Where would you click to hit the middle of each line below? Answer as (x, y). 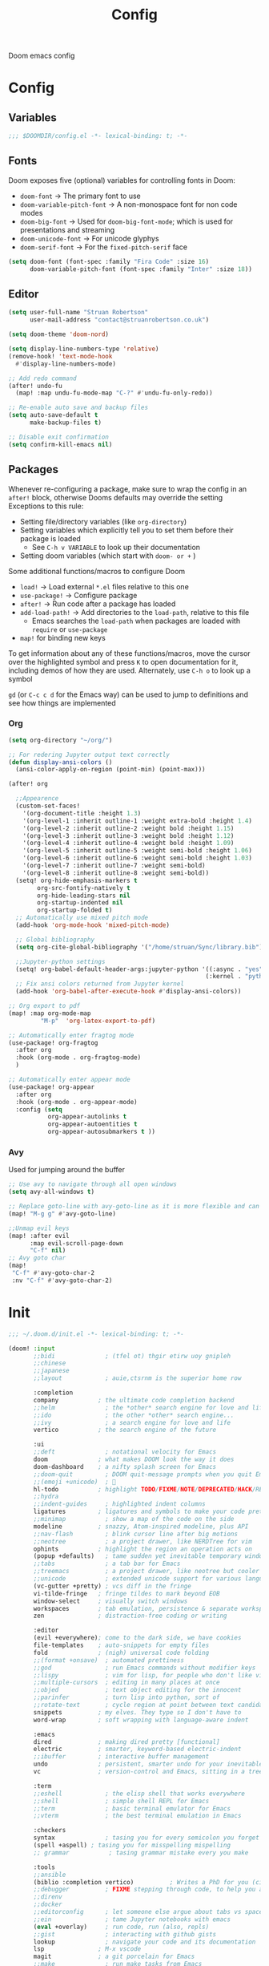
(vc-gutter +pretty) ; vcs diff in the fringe (112, 1586)
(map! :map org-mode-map (50, 1013)
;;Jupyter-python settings (60, 961)
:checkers (50, 1830)
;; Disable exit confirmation (59, 437)
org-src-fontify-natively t (84, 888)
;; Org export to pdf (44, 1006)
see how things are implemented (62, 702)
